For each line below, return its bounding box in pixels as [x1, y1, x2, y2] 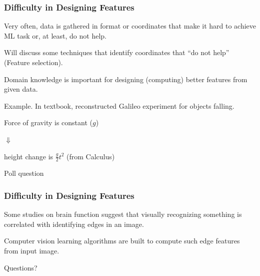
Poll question [4, 168, 44, 178]
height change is [4, 151, 53, 161]
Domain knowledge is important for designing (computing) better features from [4, 74, 247, 84]
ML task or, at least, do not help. [4, 30, 106, 41]
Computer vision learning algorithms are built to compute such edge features [4, 235, 240, 246]
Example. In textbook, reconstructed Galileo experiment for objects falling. [4, 100, 234, 111]
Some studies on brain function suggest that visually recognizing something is [4, 209, 242, 219]
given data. [4, 84, 38, 94]
